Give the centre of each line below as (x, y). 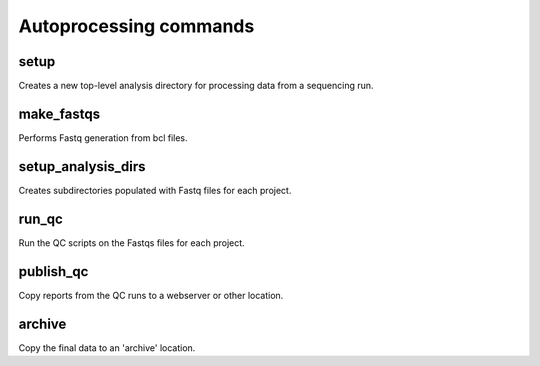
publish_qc (53, 271)
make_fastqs (59, 113)
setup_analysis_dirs (82, 166)
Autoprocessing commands (136, 26)
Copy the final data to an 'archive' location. (107, 347)
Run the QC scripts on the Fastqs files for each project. (131, 242)
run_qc (41, 218)
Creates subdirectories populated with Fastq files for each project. (155, 190)
